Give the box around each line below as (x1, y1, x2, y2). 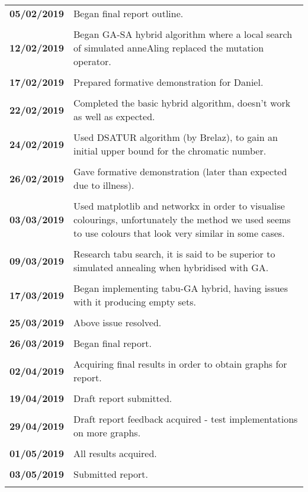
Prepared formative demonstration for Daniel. (73, 75, 264, 89)
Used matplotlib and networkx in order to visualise (73, 199, 285, 213)
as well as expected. (73, 110, 155, 123)
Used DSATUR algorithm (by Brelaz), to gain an (73, 130, 278, 144)
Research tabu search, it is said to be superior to (73, 247, 275, 261)
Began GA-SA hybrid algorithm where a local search (73, 27, 293, 41)
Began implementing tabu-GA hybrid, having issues (73, 281, 288, 295)
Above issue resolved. (73, 316, 162, 329)
